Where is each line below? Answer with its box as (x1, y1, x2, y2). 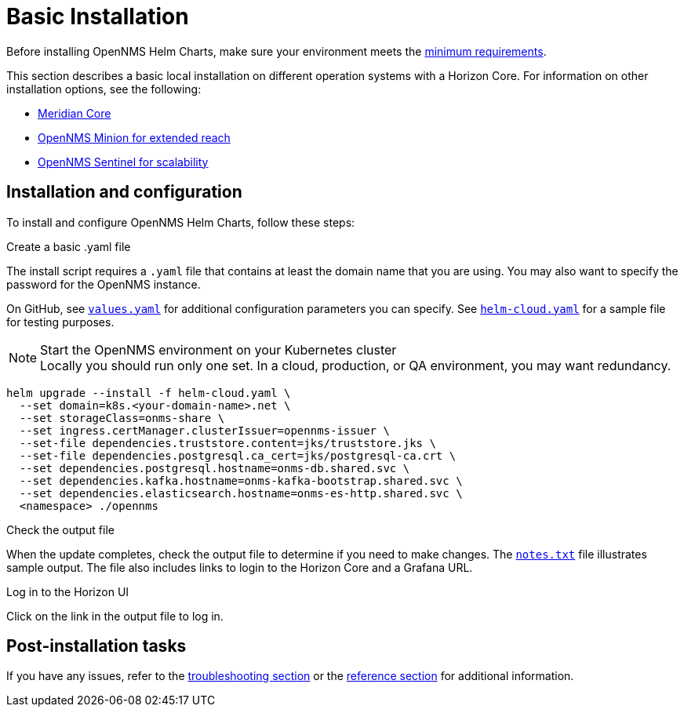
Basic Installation (6, 3, 189, 30)
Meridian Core (38, 106, 111, 120)
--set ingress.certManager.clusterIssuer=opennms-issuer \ (19, 424, 390, 437)
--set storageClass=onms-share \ (19, 411, 225, 424)
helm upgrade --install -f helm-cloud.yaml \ (6, 386, 291, 399)
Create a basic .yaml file (6, 239, 131, 253)
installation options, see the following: (6, 82, 202, 96)
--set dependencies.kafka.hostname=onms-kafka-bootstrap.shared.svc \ (19, 474, 463, 487)
